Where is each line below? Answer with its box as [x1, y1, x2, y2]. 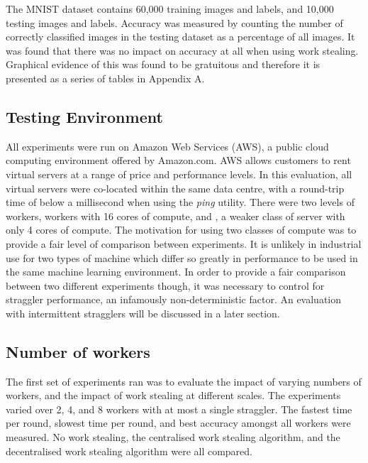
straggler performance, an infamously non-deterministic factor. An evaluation [6, 292, 342, 307]
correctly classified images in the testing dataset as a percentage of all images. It [6, 29, 355, 44]
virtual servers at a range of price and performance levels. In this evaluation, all [6, 166, 352, 181]
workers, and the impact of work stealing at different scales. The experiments [6, 388, 341, 403]
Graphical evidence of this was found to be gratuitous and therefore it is [6, 57, 320, 72]
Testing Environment [6, 105, 163, 127]
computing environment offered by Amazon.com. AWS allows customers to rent [6, 153, 351, 168]
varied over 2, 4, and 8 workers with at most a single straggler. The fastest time [6, 401, 352, 416]
